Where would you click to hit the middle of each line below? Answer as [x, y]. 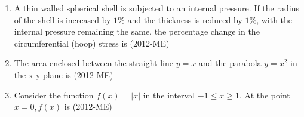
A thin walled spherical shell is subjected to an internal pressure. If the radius [156, 8]
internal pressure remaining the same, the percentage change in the [137, 31]
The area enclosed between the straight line [93, 63]
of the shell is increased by [62, 19]
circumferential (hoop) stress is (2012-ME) [92, 43]
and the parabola [230, 63]
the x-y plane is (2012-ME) [64, 74]
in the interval [169, 95]
